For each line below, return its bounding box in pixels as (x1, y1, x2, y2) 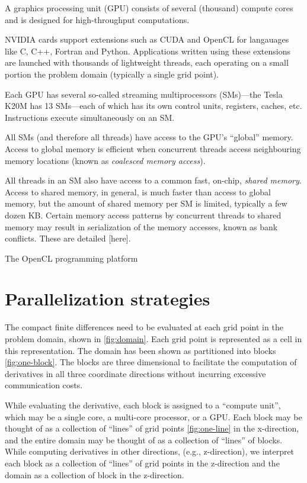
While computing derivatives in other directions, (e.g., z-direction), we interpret (5, 445, 295, 458)
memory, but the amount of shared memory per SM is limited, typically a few (5, 197, 287, 210)
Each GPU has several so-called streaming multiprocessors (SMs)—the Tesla (5, 88, 283, 100)
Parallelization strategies (5, 286, 210, 311)
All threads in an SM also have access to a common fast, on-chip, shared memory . (5, 174, 302, 186)
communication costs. (5, 379, 83, 391)
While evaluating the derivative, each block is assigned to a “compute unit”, (5, 398, 281, 411)
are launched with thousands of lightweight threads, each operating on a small (5, 56, 289, 69)
